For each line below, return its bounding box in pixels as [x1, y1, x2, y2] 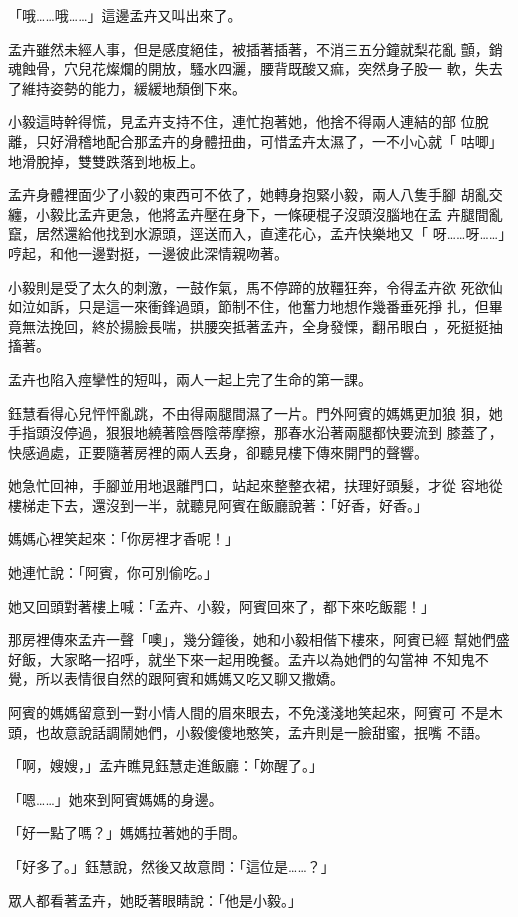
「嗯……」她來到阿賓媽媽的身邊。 [8, 788, 223, 809]
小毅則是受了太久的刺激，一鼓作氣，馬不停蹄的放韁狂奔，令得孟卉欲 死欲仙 [8, 276, 503, 297]
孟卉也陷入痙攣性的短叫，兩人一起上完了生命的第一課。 [8, 368, 372, 389]
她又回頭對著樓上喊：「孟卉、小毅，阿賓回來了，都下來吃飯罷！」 [8, 595, 435, 616]
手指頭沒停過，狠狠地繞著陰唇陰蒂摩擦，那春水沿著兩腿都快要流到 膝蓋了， [8, 422, 503, 443]
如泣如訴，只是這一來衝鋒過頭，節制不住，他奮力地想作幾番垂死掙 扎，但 [8, 296, 489, 317]
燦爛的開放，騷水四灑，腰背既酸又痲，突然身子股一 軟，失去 [105, 58, 503, 79]
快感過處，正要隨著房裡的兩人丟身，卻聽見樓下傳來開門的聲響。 [8, 441, 428, 462]
